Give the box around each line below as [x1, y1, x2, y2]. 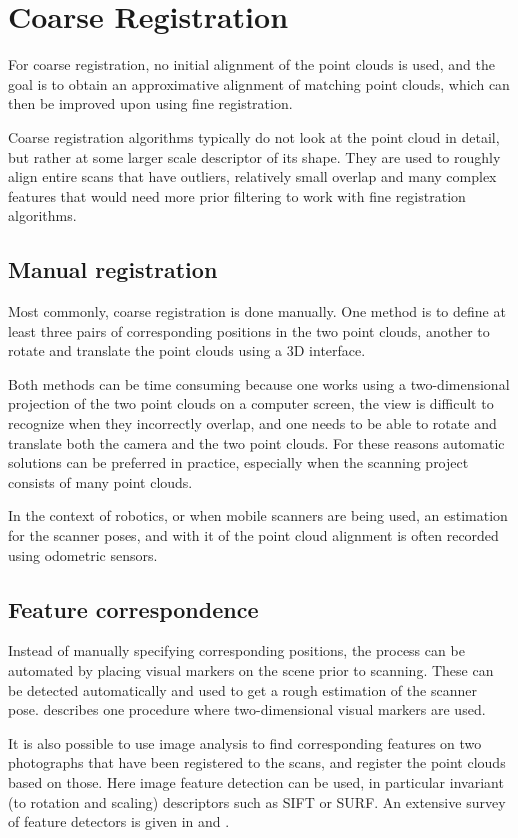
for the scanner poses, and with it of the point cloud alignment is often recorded [8, 525, 499, 546]
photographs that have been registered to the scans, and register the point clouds [8, 752, 506, 773]
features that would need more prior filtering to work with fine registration [8, 185, 466, 206]
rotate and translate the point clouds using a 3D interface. [8, 340, 366, 361]
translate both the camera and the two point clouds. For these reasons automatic [8, 432, 505, 453]
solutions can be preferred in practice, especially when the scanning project [8, 452, 469, 473]
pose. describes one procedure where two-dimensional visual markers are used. [8, 699, 486, 720]
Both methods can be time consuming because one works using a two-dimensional [8, 373, 510, 394]
